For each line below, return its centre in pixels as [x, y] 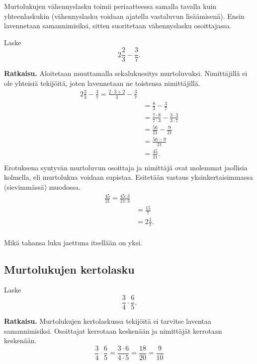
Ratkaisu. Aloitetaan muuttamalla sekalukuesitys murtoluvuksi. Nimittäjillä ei [126, 73]
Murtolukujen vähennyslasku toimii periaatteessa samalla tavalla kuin [110, 6]
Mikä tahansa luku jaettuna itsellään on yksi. [73, 242]
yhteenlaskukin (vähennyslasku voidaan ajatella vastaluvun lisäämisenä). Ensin [124, 16]
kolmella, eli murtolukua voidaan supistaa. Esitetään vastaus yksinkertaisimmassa [128, 177]
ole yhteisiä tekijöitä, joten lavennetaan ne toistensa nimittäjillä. [102, 83]
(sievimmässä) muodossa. [42, 186]
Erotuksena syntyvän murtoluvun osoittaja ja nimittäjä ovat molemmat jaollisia [126, 167]
